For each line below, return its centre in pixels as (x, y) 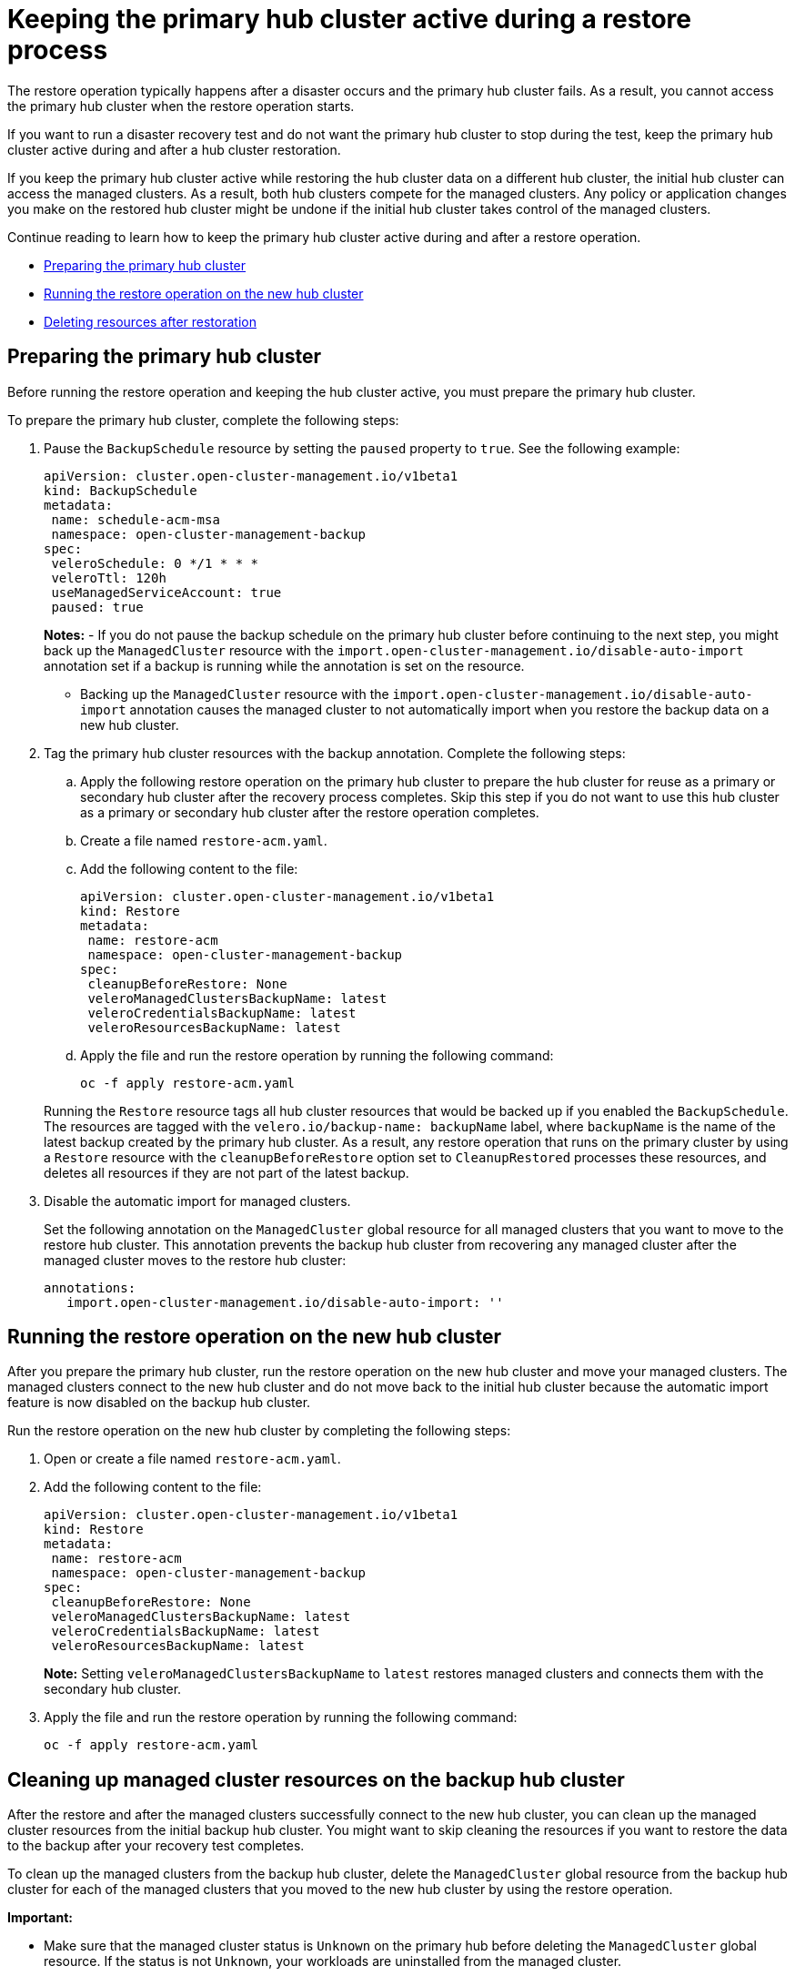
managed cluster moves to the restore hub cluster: (195, 1260)
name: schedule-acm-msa (136, 519)
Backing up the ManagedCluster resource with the (235, 694)
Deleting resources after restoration (150, 321)
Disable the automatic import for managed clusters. (197, 1201)
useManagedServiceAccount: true (166, 592)
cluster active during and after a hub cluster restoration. (174, 149)
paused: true (97, 607)
